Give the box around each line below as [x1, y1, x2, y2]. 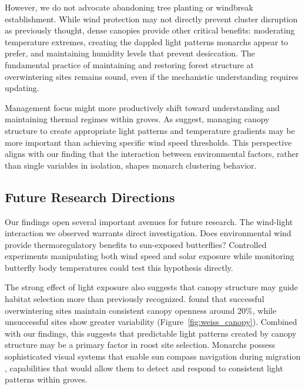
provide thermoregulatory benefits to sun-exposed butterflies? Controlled [5, 238, 267, 250]
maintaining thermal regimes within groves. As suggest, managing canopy [5, 113, 270, 125]
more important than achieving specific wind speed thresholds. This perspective [5, 136, 292, 148]
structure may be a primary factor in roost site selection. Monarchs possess [5, 338, 276, 351]
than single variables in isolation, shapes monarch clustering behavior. [5, 159, 257, 171]
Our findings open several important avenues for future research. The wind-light [5, 215, 293, 227]
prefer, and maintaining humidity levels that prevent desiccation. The [5, 47, 255, 59]
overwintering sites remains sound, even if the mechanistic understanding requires [5, 70, 299, 82]
